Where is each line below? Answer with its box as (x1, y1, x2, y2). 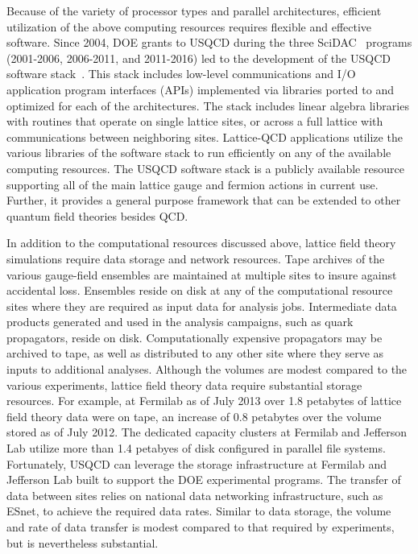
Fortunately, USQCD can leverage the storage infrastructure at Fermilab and (6, 455, 387, 472)
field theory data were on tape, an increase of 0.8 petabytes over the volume (6, 407, 382, 424)
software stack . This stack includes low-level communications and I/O (6, 65, 356, 82)
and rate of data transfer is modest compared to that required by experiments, (6, 519, 395, 535)
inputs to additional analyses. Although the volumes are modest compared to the (6, 361, 408, 378)
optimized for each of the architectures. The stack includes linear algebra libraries (6, 97, 409, 114)
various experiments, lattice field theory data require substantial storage (6, 376, 362, 393)
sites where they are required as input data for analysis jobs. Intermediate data (6, 297, 397, 314)
